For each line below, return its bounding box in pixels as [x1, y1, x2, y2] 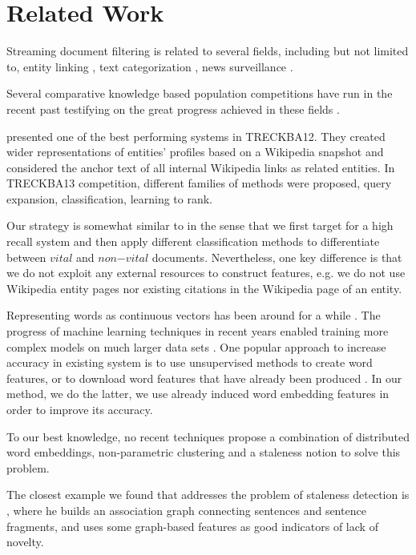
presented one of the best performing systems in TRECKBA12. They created [6, 127, 386, 144]
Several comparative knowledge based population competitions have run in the [6, 85, 393, 102]
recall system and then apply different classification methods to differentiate [6, 233, 380, 250]
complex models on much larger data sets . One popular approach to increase [6, 338, 386, 355]
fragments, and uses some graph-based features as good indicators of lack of [6, 517, 378, 534]
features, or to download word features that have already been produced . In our [6, 369, 402, 386]
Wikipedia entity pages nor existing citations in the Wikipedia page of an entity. [6, 280, 402, 296]
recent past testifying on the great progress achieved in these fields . [6, 100, 340, 117]
